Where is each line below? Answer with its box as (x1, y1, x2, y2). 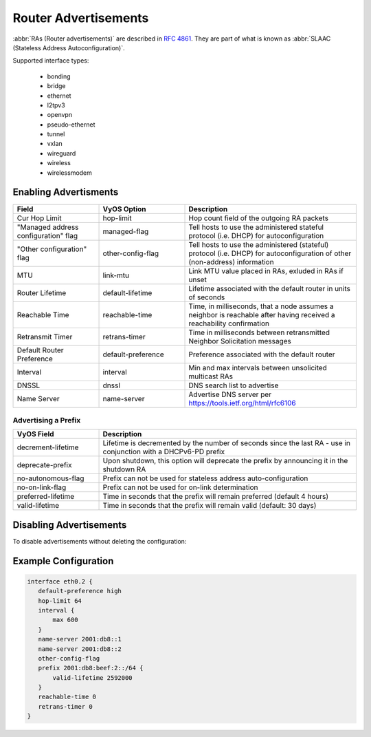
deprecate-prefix (16, 460, 72, 470)
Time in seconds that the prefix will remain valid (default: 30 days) (102, 501, 317, 511)
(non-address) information (188, 257, 274, 266)
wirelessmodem (47, 169, 93, 177)
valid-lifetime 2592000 (52, 674, 133, 681)
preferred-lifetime (16, 492, 75, 502)
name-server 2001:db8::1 (38, 635, 122, 643)
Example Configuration (12, 555, 114, 567)
